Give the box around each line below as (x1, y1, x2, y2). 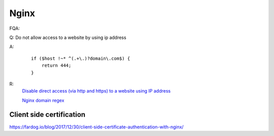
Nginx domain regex (22, 97, 64, 103)
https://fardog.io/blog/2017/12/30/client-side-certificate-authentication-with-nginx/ (9, 124, 184, 130)
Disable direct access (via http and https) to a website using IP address (22, 88, 171, 94)
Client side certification (9, 110, 86, 119)
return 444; (41, 63, 72, 68)
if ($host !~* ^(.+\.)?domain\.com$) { (31, 56, 130, 61)
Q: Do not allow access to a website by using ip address (9, 34, 126, 40)
